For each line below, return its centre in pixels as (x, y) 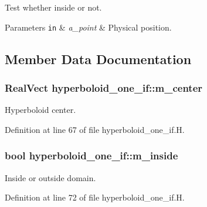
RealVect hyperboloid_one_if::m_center (104, 87)
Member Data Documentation (98, 59)
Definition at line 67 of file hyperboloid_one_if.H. (95, 129)
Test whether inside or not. (53, 7)
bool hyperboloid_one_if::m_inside (91, 156)
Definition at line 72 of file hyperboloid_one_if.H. (95, 197)
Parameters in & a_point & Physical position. (88, 27)
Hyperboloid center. (40, 110)
